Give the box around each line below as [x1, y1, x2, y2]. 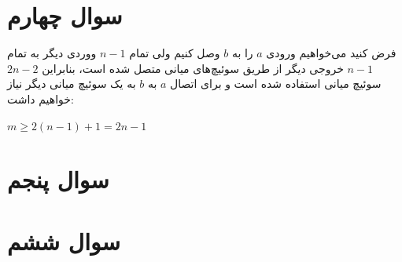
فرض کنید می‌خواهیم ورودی [266, 45, 396, 61]
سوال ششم [7, 224, 120, 257]
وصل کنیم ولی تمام [129, 45, 220, 61]
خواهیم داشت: [7, 90, 74, 107]
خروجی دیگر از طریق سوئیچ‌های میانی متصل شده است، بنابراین [42, 60, 344, 76]
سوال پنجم [7, 163, 109, 195]
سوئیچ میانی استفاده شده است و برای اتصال [170, 75, 382, 92]
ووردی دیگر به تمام [7, 45, 97, 61]
